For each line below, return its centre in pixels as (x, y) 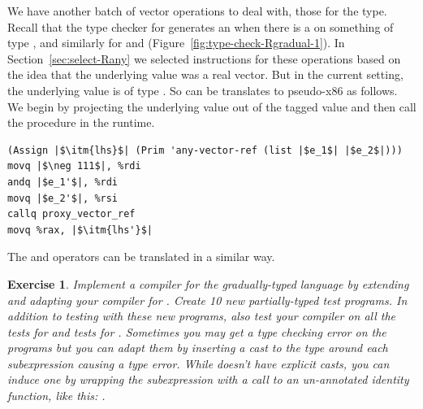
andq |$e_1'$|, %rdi (63, 182)
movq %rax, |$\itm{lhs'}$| (80, 230)
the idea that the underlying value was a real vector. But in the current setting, (205, 74)
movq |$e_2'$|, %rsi (63, 198)
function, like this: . (56, 396)
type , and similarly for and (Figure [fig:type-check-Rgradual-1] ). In (176, 43)
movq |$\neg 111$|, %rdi (74, 166)
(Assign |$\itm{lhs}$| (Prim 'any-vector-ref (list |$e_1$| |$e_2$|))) (205, 150)
